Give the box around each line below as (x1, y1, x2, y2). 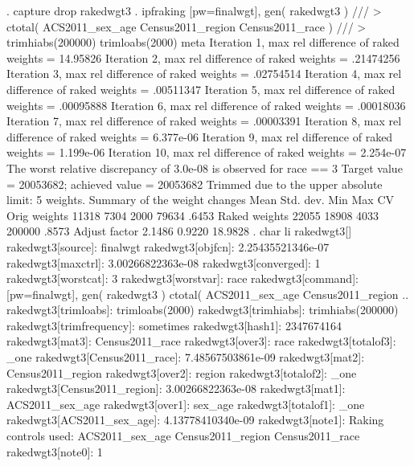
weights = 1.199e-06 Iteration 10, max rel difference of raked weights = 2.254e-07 (6, 144, 407, 161)
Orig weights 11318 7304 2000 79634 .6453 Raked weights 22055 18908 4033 (6, 206, 379, 223)
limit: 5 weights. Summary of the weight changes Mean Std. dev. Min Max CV (6, 191, 395, 208)
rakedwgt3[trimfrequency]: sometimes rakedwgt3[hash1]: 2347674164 (6, 317, 342, 333)
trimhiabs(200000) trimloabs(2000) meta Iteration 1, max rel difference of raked (6, 34, 400, 51)
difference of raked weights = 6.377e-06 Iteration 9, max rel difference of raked (6, 128, 393, 145)
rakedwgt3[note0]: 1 (6, 443, 103, 460)
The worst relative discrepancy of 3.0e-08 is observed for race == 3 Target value (6, 159, 403, 176)
